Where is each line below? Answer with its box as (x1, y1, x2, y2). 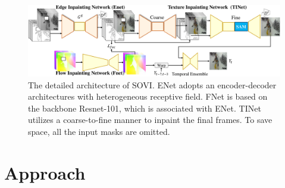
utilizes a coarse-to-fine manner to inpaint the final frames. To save (28, 113, 273, 126)
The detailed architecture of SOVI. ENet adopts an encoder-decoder (28, 78, 277, 91)
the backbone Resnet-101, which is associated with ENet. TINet (28, 101, 261, 114)
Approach (4, 160, 86, 184)
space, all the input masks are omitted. (28, 125, 170, 138)
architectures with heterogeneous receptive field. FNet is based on (28, 90, 268, 103)
